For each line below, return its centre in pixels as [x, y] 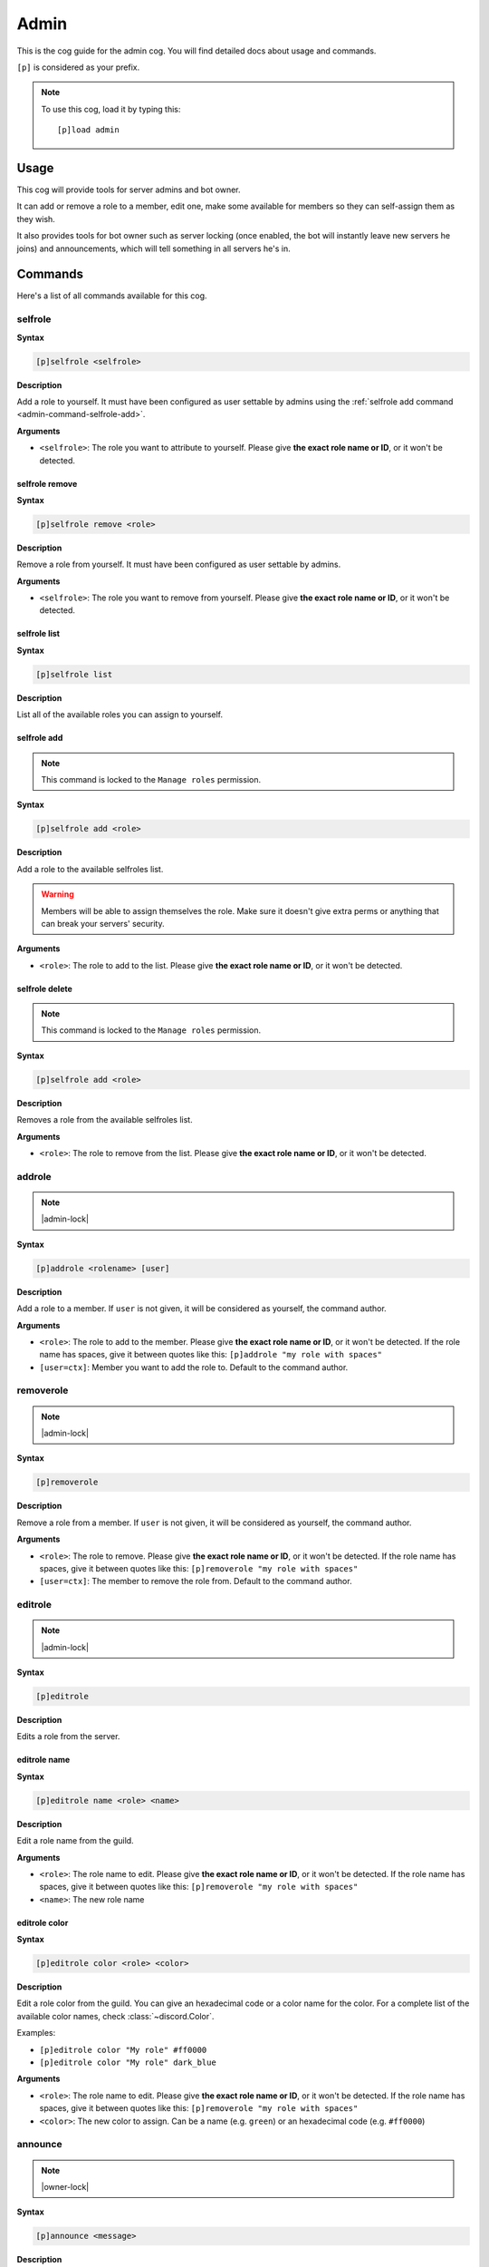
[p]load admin [88, 130]
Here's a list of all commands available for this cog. [112, 296]
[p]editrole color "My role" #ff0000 [123, 2050]
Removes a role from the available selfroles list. [105, 1120]
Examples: [36, 2033]
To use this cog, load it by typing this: [111, 109]
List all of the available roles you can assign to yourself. [120, 715]
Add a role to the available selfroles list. [90, 869]
